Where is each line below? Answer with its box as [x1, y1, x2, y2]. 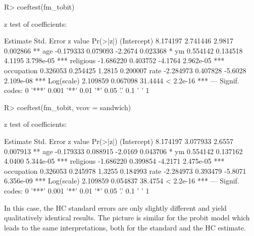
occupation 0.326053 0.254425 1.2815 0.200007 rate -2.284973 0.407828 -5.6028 [4, 65, 246, 75]
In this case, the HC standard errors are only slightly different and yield [4, 202, 227, 213]
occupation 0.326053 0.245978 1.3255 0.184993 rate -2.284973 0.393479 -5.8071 [4, 165, 246, 176]
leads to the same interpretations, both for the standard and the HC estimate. [4, 222, 246, 232]
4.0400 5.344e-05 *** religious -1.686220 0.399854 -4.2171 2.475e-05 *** [4, 156, 225, 166]
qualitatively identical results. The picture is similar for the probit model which [4, 212, 250, 223]
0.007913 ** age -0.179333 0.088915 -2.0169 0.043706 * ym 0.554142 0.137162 [4, 146, 243, 156]
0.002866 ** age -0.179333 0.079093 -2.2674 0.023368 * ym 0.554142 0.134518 [4, 45, 243, 56]
